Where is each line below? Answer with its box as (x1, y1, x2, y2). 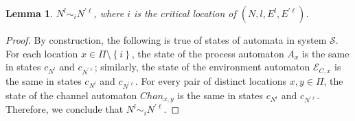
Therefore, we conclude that (5, 102, 124, 116)
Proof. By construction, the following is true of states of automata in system (5, 33, 327, 46)
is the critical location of (134, 6, 236, 20)
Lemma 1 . (5, 6, 54, 20)
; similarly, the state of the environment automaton (94, 59, 310, 74)
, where (93, 6, 124, 20)
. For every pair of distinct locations (135, 73, 287, 88)
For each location (5, 46, 78, 60)
